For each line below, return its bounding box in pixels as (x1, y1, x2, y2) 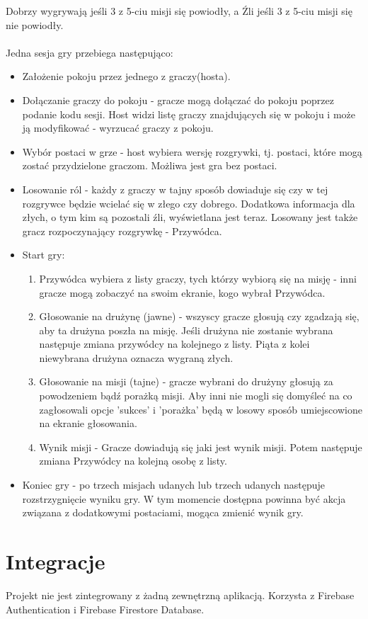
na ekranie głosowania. (39, 416, 137, 431)
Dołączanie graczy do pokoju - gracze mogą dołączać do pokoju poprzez (22, 92, 334, 107)
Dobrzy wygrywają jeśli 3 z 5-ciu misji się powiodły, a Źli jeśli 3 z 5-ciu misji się (6, 4, 352, 18)
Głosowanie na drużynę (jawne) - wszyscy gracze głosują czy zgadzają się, (39, 309, 360, 324)
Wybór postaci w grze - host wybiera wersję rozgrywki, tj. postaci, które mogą (22, 144, 362, 159)
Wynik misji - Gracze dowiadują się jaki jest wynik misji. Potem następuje (39, 439, 362, 454)
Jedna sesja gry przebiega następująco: (6, 45, 173, 59)
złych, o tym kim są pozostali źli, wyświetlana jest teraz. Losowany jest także (22, 210, 358, 225)
